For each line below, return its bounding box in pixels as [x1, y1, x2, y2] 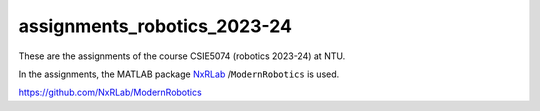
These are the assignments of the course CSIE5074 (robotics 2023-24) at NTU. [18, 50, 346, 62]
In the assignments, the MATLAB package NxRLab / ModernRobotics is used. [18, 68, 340, 80]
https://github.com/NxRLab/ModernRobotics [18, 86, 202, 99]
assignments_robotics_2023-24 [18, 15, 292, 37]
